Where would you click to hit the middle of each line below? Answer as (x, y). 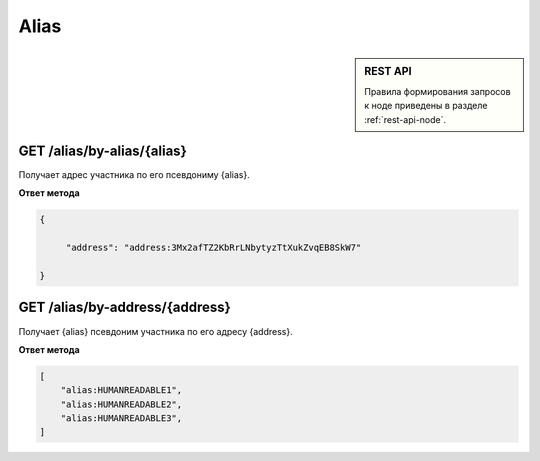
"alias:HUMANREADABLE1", (121, 390)
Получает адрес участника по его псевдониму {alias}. (134, 175)
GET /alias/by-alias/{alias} (102, 150)
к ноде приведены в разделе (426, 106)
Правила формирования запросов (437, 91)
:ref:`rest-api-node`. (405, 119)
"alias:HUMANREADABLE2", (121, 404)
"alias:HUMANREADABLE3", (121, 418)
